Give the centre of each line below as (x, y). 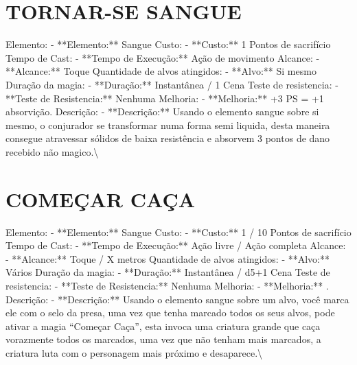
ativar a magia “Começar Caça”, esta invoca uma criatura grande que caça (163, 326)
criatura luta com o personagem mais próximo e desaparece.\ (134, 352)
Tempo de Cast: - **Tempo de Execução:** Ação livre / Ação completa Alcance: (176, 245)
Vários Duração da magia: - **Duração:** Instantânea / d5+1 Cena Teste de (168, 272)
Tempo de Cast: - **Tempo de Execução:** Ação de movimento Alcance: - (163, 57)
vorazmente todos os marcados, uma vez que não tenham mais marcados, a (163, 339)
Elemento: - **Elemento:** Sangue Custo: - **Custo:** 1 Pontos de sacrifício (168, 44)
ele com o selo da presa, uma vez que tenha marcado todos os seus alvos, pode (170, 313)
